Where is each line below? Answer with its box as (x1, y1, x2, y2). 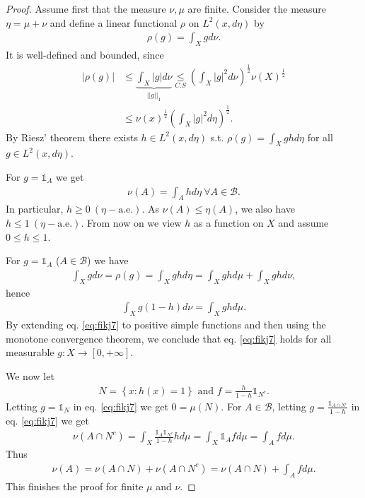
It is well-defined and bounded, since (6, 47, 164, 62)
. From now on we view (81, 215, 182, 230)
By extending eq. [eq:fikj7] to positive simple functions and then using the (6, 317, 326, 332)
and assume (278, 215, 329, 230)
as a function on (193, 215, 264, 230)
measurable (6, 345, 54, 360)
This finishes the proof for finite (6, 478, 144, 493)
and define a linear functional (50, 15, 178, 30)
